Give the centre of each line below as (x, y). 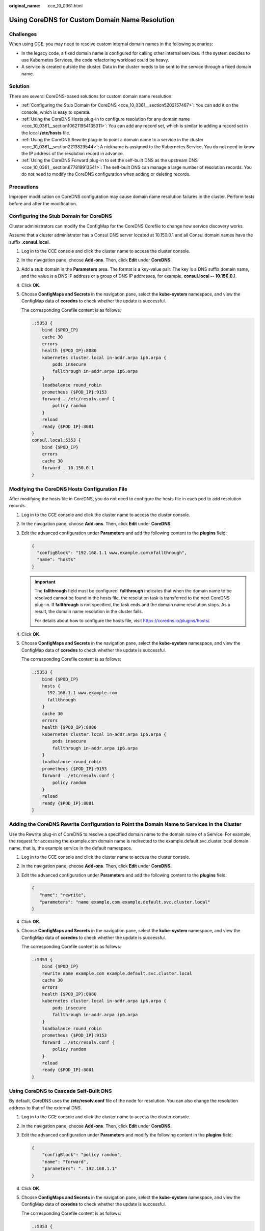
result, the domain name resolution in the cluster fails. (89, 612)
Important (45, 582)
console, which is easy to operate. (56, 112)
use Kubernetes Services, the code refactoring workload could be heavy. (95, 60)
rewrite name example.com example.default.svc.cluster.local (117, 973)
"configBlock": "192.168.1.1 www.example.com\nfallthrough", (112, 552)
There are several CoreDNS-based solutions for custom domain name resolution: (91, 96)
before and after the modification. (43, 203)
